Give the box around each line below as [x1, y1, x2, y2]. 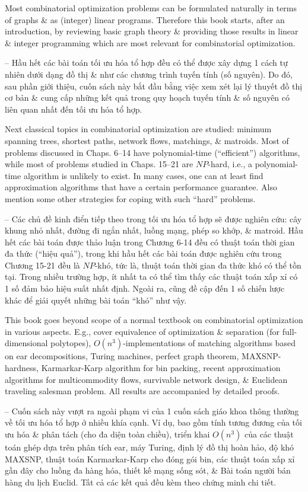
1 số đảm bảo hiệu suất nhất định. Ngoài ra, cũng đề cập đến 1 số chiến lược [5, 282, 285, 295]
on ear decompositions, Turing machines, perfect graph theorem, [5, 350, 239, 362]
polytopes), [50, 337, 91, 349]
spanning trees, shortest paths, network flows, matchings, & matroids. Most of [5, 134, 289, 146]
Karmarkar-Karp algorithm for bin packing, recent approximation [41, 362, 281, 374]
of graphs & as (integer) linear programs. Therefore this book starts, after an [5, 13, 285, 25]
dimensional [5, 337, 48, 349]
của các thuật [244, 428, 294, 440]
